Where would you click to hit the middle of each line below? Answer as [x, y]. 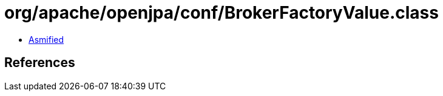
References [40, 63]
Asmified [46, 39]
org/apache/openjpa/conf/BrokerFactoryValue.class [221, 13]
